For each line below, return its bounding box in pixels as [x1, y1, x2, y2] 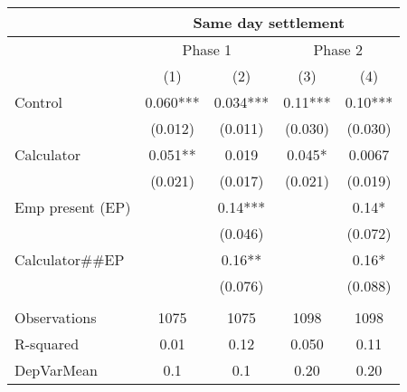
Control [14, 91, 62, 112]
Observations [14, 307, 97, 328]
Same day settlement [193, 12, 345, 33]
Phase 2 [313, 39, 363, 60]
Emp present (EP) [14, 196, 131, 217]
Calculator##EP [14, 249, 125, 270]
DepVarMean [14, 359, 98, 380]
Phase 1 [182, 39, 232, 60]
